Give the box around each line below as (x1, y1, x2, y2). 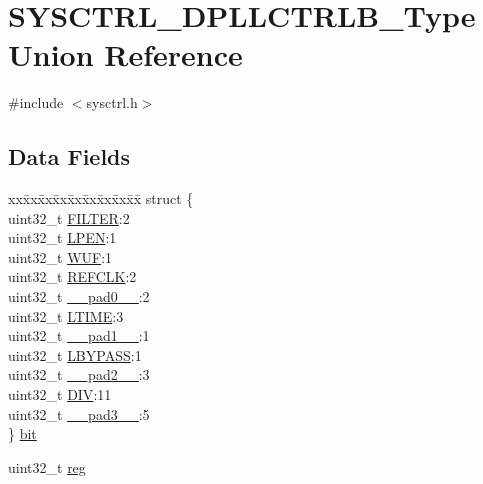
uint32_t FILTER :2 (8, 207, 130, 228)
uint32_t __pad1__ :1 (8, 325, 150, 346)
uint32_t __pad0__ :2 (8, 286, 150, 307)
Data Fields (8, 141, 131, 172)
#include (8, 92, 64, 113)
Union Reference (8, 34, 243, 75)
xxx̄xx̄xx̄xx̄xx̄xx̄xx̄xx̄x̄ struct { (8, 188, 194, 209)
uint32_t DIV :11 (8, 384, 112, 405)
